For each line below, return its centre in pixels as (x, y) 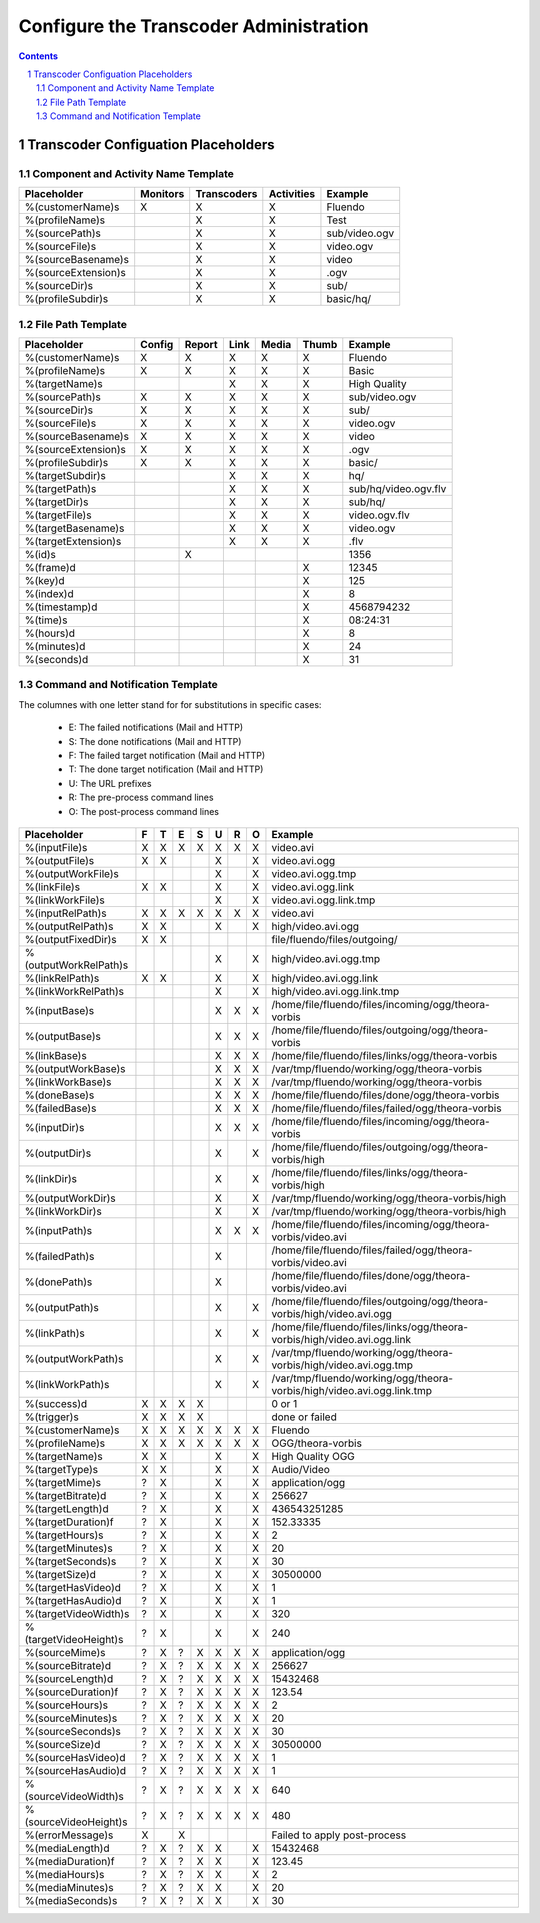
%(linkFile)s (52, 887)
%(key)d (44, 581)
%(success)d (56, 1403)
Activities (291, 194)
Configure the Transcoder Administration (193, 26)
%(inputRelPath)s (65, 913)
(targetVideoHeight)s (74, 1639)
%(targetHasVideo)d (73, 1587)
